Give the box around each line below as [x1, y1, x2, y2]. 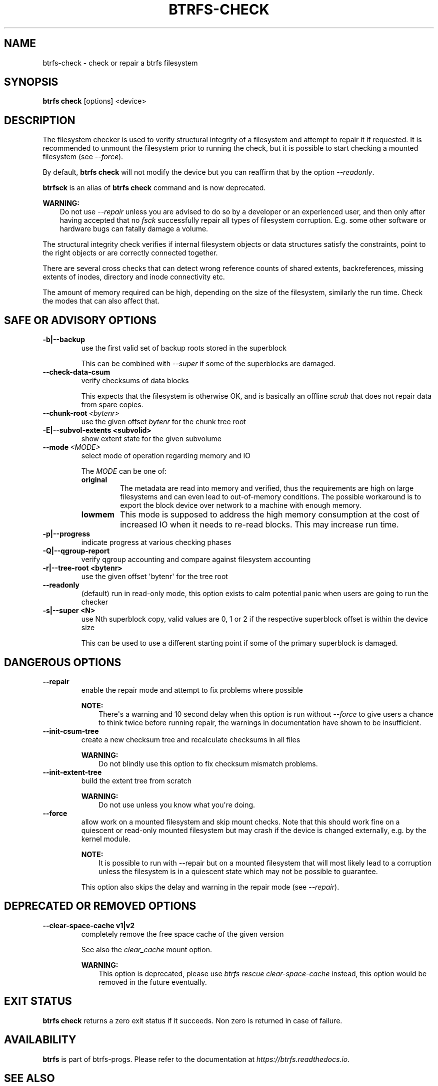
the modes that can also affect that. [42, 297, 159, 306]
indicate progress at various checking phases [81, 538, 231, 547]
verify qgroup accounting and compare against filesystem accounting [81, 555, 311, 564]
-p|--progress [42, 529, 90, 538]
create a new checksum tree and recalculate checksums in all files [81, 735, 300, 744]
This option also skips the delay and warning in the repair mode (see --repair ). [81, 882, 339, 891]
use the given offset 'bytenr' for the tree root [81, 572, 228, 581]
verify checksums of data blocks [81, 376, 189, 385]
